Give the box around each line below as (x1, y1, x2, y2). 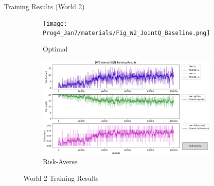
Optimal (43, 43, 68, 53)
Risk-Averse (43, 156, 78, 167)
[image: (43, 20, 68, 27)
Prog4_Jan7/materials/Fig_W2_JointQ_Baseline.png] (43, 30, 210, 37)
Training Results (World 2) (4, 1, 85, 11)
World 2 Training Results (23, 172, 99, 183)
